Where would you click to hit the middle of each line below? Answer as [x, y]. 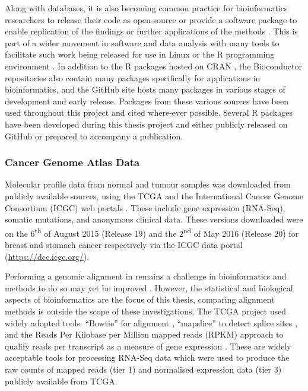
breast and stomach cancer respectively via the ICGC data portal [124, 244]
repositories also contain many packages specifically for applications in [133, 77]
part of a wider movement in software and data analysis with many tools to [142, 42]
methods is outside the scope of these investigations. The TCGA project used [146, 311]
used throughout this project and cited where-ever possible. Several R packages [149, 112]
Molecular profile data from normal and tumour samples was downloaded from [148, 184]
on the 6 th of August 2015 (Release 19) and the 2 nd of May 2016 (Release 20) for [152, 232]
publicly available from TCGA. [61, 381]
